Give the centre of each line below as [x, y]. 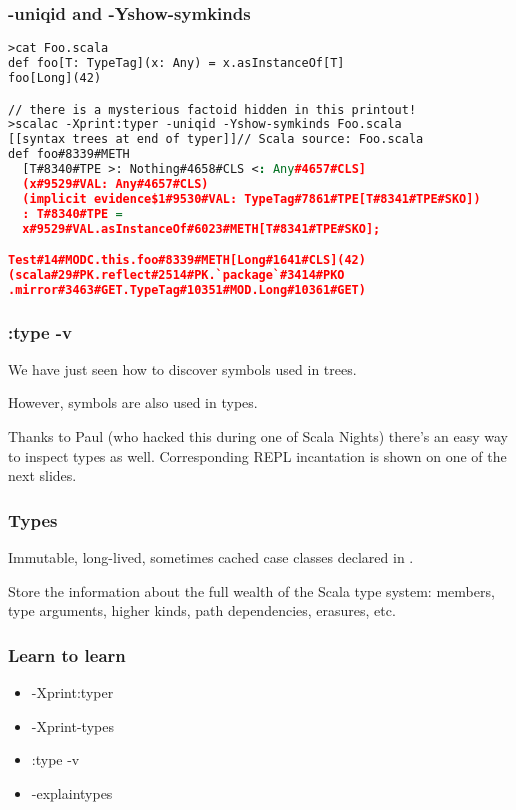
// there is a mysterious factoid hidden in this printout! [212, 109]
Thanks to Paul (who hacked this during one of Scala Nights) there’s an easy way [258, 436]
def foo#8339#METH [69, 154]
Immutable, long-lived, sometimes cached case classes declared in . [211, 557]
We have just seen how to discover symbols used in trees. [182, 368]
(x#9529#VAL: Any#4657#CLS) [115, 183]
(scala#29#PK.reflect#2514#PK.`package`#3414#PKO [176, 274]
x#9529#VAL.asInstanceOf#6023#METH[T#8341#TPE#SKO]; [201, 228]
